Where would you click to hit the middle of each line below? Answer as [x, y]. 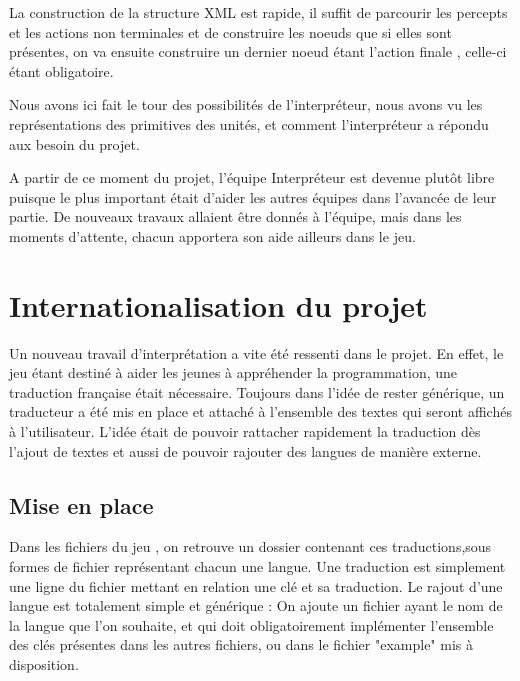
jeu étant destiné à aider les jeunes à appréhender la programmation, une [233, 372]
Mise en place [81, 504]
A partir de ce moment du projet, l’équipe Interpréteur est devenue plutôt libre [252, 177]
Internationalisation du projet [218, 304]
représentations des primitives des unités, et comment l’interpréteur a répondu [249, 123]
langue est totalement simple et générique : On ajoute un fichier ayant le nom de [256, 605]
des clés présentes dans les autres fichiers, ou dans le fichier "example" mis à [241, 644]
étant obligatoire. [61, 70]
